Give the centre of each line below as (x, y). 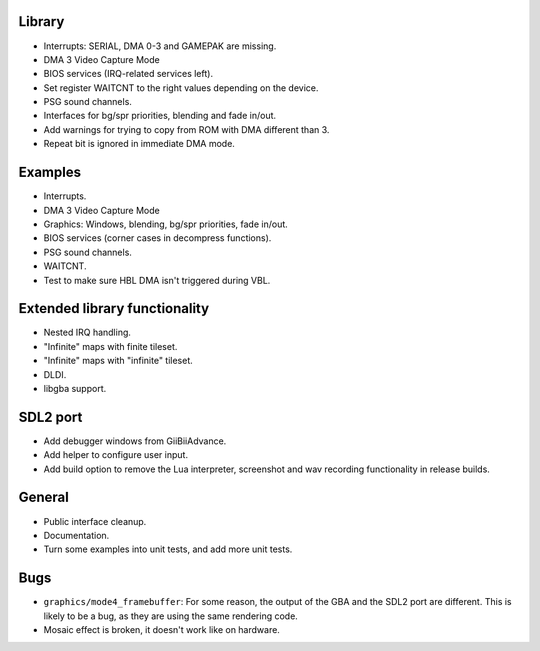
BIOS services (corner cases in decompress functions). (157, 238)
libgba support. (75, 388)
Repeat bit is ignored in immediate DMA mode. (139, 144)
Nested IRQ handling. (87, 332)
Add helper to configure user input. (116, 455)
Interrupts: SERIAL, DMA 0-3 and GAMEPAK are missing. (160, 46)
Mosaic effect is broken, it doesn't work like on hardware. (161, 630)
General (44, 497)
